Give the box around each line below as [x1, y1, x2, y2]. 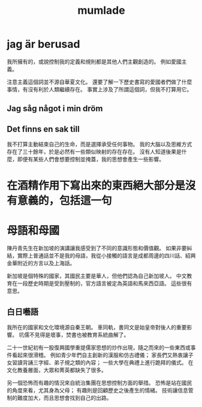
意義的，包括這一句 [17, 194, 113, 208]
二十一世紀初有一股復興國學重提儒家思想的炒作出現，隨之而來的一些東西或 [7, 344, 191, 351]
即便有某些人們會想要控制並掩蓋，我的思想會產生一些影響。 [17, 155, 164, 163]
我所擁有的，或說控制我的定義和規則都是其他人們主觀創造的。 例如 [7, 58, 171, 65]
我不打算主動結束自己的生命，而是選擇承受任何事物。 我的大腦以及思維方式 [7, 140, 192, 148]
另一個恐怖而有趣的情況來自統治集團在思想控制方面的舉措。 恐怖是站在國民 [7, 379, 192, 387]
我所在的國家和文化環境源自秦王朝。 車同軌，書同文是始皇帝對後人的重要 [7, 324, 187, 331]
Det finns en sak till [7, 124, 80, 134]
